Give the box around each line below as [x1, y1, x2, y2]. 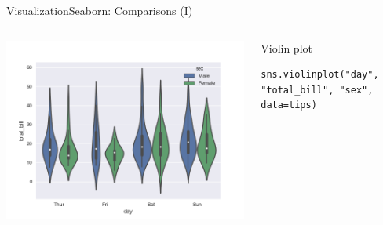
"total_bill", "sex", [261, 84, 374, 96]
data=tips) [261, 100, 317, 111]
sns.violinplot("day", [261, 69, 379, 81]
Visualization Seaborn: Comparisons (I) [6, 2, 193, 18]
